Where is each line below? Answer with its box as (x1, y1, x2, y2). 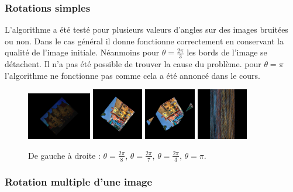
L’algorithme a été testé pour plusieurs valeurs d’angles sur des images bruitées (5, 23, 288, 36)
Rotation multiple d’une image (5, 174, 153, 188)
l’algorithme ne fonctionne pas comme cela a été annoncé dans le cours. (5, 69, 260, 81)
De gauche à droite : (28, 149, 101, 161)
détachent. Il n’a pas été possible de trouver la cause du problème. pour (5, 58, 261, 70)
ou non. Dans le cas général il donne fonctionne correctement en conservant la (5, 34, 284, 47)
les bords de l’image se (187, 46, 267, 58)
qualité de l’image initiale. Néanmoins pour (5, 46, 160, 58)
